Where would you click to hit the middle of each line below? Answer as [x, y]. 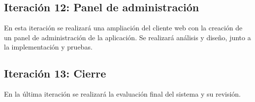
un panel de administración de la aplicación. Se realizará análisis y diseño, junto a [127, 37]
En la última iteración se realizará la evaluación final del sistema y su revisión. [122, 94]
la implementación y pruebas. [48, 47]
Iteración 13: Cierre [55, 73]
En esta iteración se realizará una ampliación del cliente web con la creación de [123, 28]
